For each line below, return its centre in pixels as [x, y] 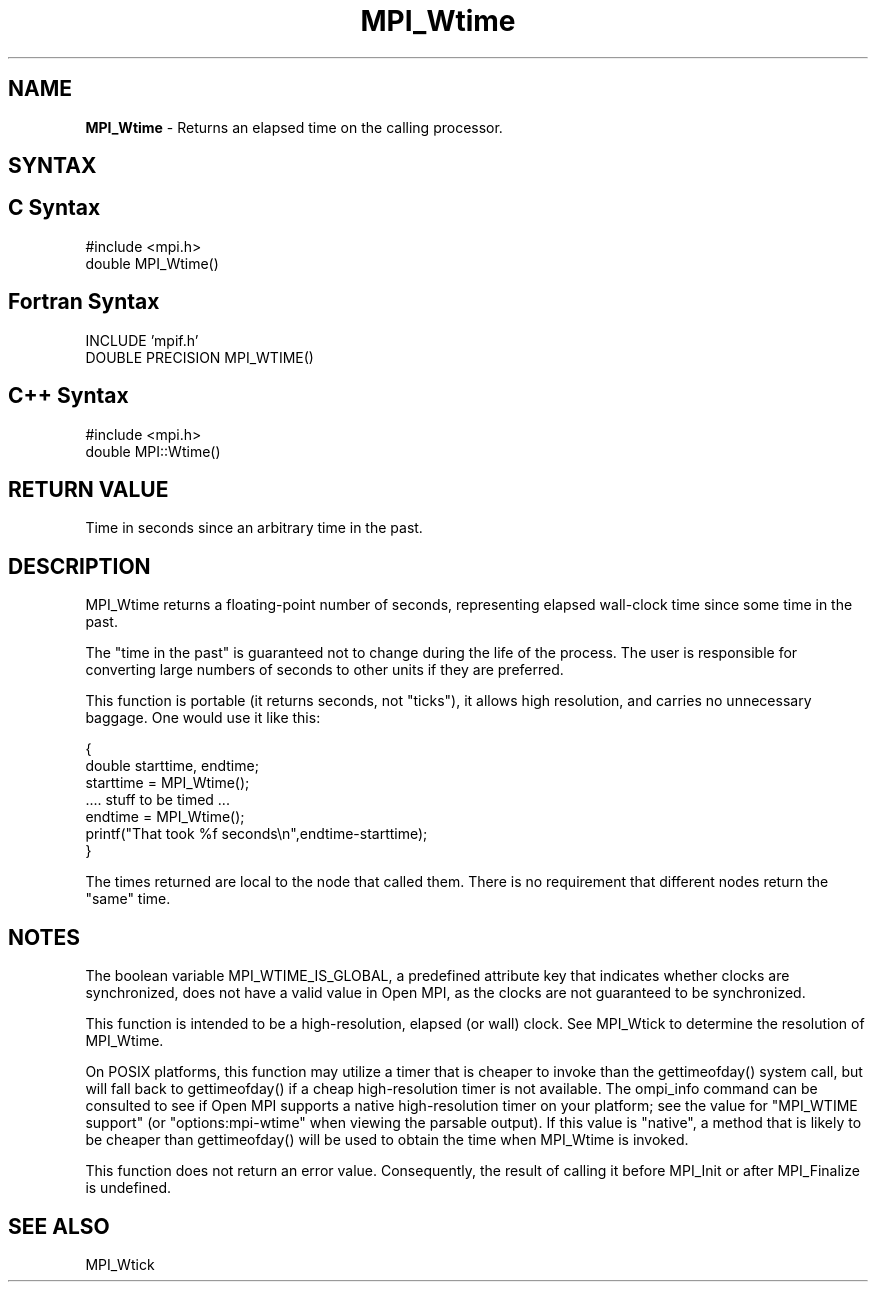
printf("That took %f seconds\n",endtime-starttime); [256, 834]
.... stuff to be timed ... [157, 800]
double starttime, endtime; [172, 766]
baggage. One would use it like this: [203, 718]
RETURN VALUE [88, 489]
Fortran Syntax [84, 302]
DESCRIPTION [79, 566]
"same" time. [128, 899]
